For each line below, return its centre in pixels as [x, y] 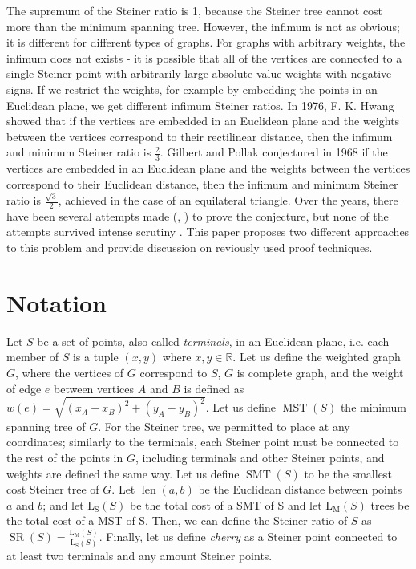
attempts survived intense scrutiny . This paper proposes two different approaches [208, 232]
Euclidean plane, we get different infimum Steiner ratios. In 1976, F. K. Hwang [200, 105]
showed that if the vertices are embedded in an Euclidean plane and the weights [203, 121]
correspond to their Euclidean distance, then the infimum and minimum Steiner [202, 183]
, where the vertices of [70, 372]
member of [32, 357]
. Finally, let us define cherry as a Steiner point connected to [248, 536]
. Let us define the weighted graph [317, 357]
